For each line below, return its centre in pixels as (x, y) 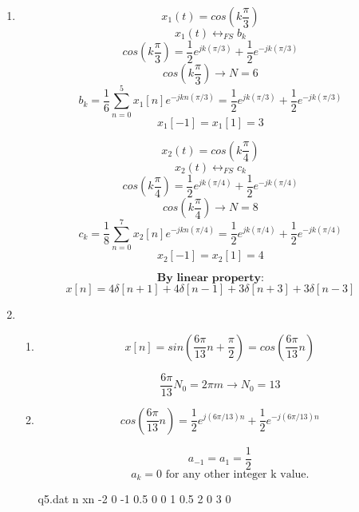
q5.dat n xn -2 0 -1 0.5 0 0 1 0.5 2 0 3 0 (134, 499)
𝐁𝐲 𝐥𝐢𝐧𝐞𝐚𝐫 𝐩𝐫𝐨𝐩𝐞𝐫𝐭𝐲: (210, 278)
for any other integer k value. (237, 474)
